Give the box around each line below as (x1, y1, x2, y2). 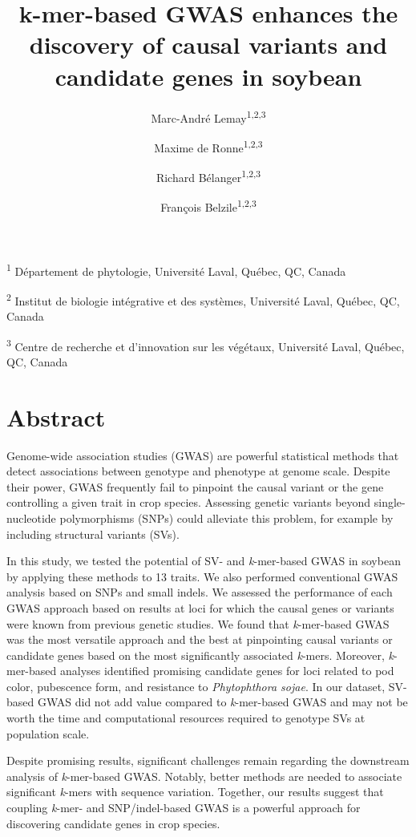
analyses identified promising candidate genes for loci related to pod (59, 662, 394, 679)
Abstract (6, 400, 106, 433)
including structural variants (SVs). (6, 525, 180, 542)
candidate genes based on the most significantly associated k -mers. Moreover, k (6, 646, 394, 663)
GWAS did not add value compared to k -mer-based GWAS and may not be (37, 693, 408, 710)
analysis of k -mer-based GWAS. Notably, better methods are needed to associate (6, 767, 402, 784)
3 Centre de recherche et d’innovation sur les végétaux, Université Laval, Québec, (6, 335, 405, 354)
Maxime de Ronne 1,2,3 (154, 136, 263, 156)
